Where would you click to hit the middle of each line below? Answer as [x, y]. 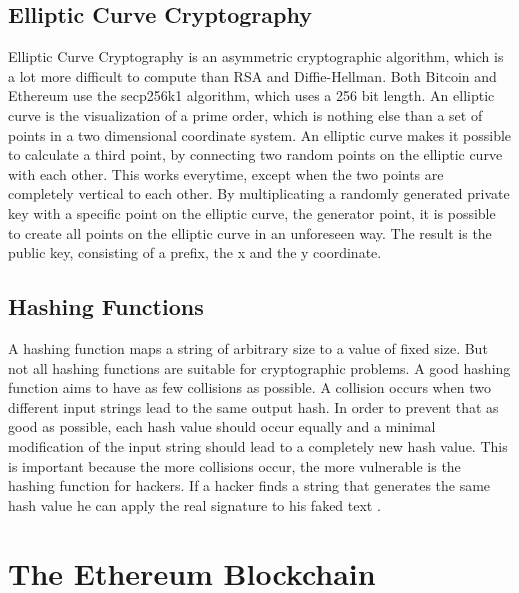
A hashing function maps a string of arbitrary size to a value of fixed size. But [248, 347]
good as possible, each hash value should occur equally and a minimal [222, 426]
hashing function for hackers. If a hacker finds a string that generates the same [249, 485]
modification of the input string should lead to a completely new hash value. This [258, 445]
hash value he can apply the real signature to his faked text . [194, 504]
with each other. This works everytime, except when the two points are [226, 173]
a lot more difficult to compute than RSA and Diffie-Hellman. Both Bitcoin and [252, 75]
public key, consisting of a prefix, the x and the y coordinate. [195, 252]
